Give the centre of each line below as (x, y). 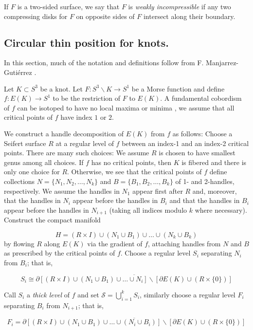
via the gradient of (115, 243)
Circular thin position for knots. (86, 42)
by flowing (19, 243)
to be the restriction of (87, 98)
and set (88, 294)
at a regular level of (85, 143)
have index (76, 117)
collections (19, 181)
